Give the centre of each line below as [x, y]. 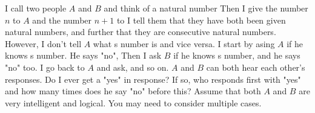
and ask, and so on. [133, 67]
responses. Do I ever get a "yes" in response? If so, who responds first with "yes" [153, 79]
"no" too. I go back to [45, 67]
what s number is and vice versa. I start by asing [184, 43]
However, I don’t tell [43, 43]
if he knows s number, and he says [237, 55]
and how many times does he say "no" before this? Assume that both [133, 91]
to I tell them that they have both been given [201, 20]
